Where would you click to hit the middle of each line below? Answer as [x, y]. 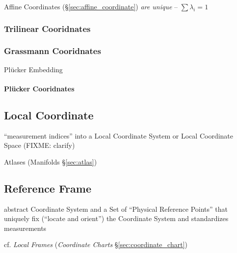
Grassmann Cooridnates [53, 51]
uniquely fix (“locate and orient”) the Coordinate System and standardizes [116, 218]
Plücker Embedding [33, 69]
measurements [25, 228]
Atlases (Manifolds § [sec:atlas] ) [51, 161]
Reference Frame [48, 188]
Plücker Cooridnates [39, 88]
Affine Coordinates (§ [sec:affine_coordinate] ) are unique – [91, 6]
